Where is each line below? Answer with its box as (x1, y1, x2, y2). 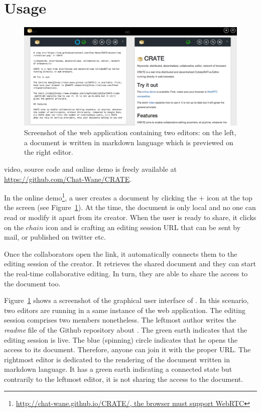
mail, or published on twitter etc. (4, 232, 106, 242)
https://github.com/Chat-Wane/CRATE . (4, 173, 132, 184)
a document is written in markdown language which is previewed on (24, 137, 233, 147)
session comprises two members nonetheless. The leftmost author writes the (4, 315, 236, 325)
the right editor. (24, 147, 73, 157)
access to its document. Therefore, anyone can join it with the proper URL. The (4, 344, 251, 355)
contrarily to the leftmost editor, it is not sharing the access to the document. (4, 373, 243, 384)
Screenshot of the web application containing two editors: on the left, (24, 127, 236, 138)
